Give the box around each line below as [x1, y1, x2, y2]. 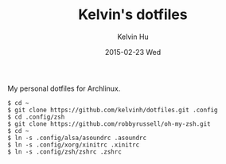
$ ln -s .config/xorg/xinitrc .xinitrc [7, 141, 140, 149]
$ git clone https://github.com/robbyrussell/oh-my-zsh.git [7, 119, 212, 128]
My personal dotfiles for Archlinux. [7, 84, 121, 93]
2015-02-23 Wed [104, 47, 162, 57]
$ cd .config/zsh [7, 113, 65, 121]
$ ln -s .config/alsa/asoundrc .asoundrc [7, 134, 147, 142]
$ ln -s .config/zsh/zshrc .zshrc [7, 147, 123, 156]
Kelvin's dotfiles [78, 6, 188, 24]
